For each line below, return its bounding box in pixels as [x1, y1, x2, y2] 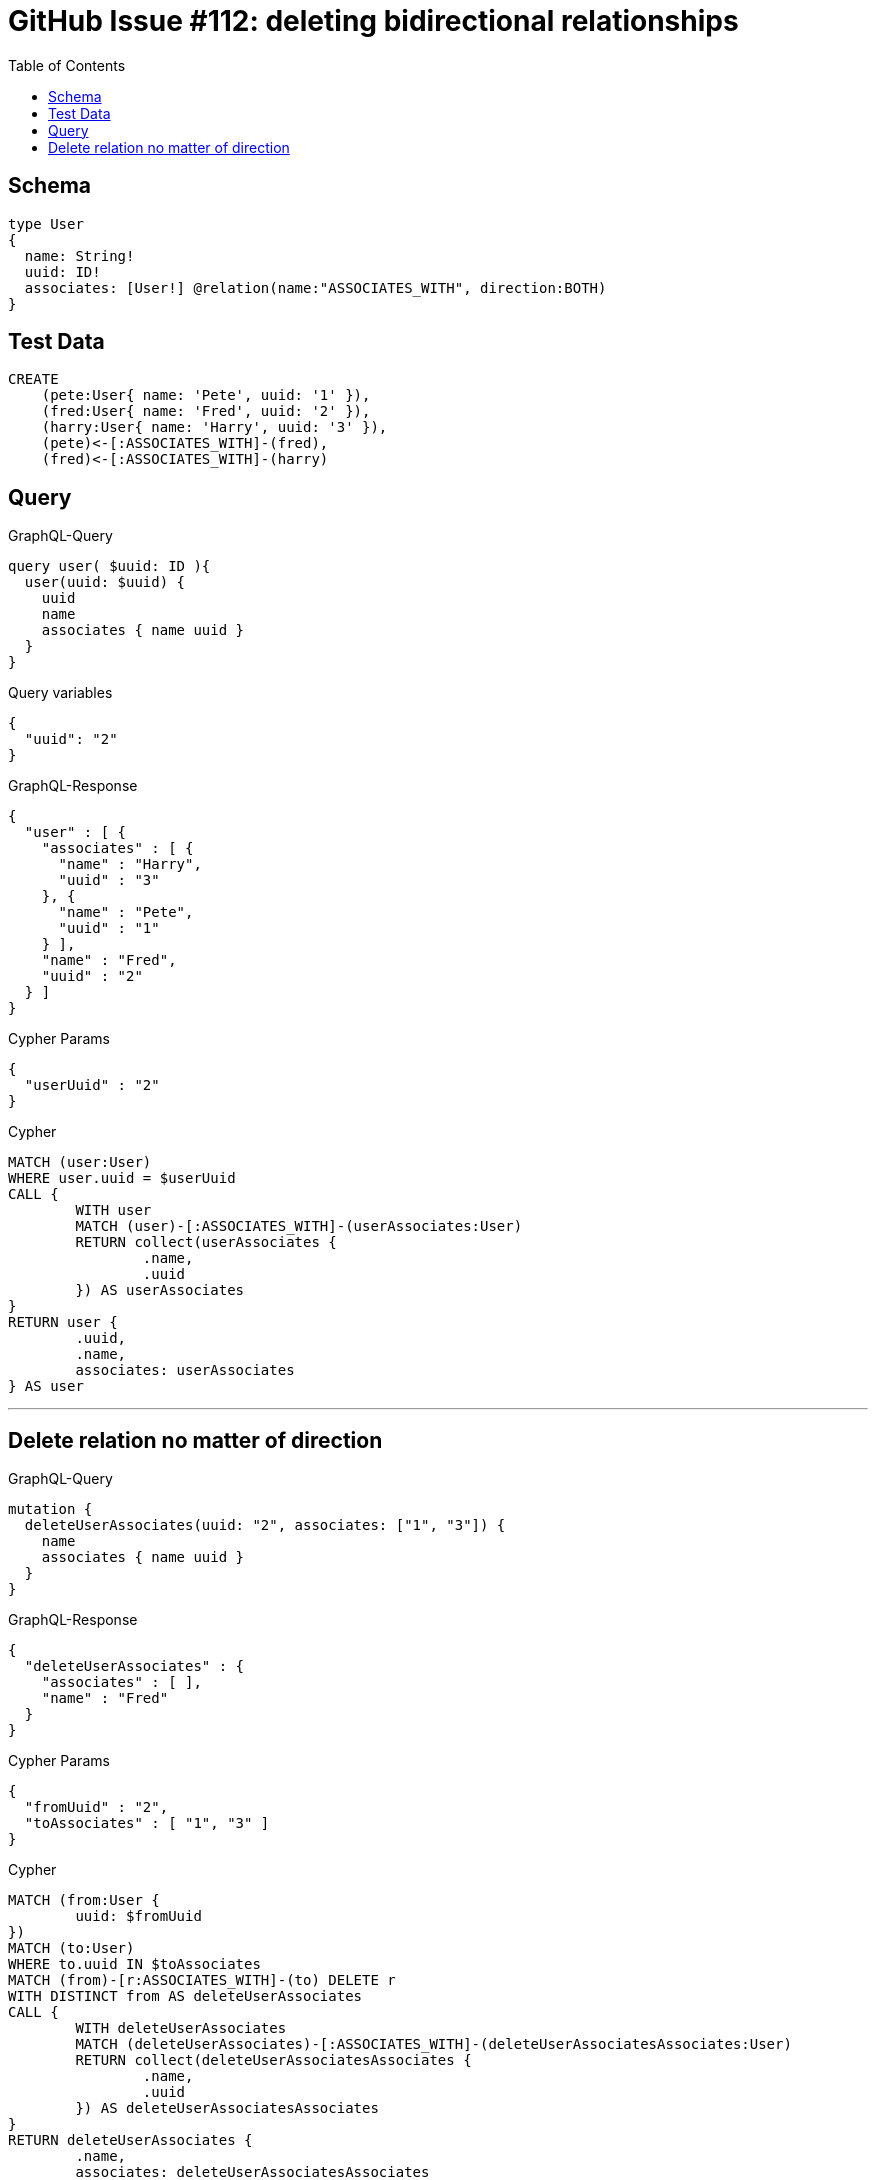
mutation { [8, 1501, 93, 1518]
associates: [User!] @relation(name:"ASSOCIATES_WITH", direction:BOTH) [24, 279, 607, 296]
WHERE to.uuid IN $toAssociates [8, 1956, 261, 1973]
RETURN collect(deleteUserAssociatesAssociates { [75, 2052, 472, 2069]
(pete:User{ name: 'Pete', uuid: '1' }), [41, 387, 371, 404]
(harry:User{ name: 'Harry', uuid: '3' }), [41, 419, 388, 436]
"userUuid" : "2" [24, 1077, 160, 1094]
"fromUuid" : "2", [24, 1799, 169, 1816]
